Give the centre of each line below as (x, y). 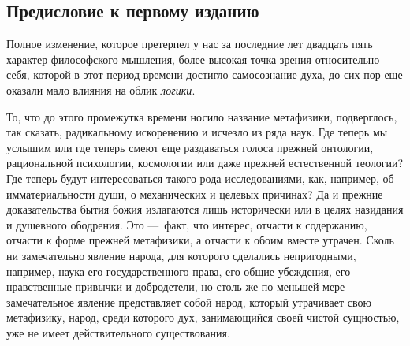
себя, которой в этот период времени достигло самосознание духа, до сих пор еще (205, 74)
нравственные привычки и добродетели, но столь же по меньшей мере (176, 286)
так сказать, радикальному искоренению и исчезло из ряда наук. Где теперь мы (197, 132)
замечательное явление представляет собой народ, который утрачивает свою (189, 301)
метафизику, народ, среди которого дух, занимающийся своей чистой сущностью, (203, 317)
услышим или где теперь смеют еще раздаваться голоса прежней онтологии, (190, 147)
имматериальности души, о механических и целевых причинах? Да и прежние (195, 193)
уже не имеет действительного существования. (118, 332)
